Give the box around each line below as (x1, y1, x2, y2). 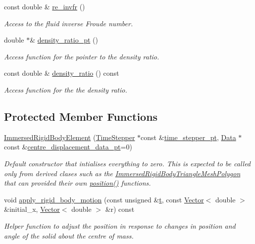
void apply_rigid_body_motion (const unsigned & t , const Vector (4, 194, 204, 204)
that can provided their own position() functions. (4, 178, 151, 188)
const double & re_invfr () (4, 1, 85, 11)
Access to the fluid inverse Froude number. (4, 18, 133, 28)
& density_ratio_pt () (30, 35, 98, 45)
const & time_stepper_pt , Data (141, 132, 236, 142)
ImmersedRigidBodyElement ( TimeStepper (4, 132, 135, 142)
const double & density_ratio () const (4, 68, 119, 78)
